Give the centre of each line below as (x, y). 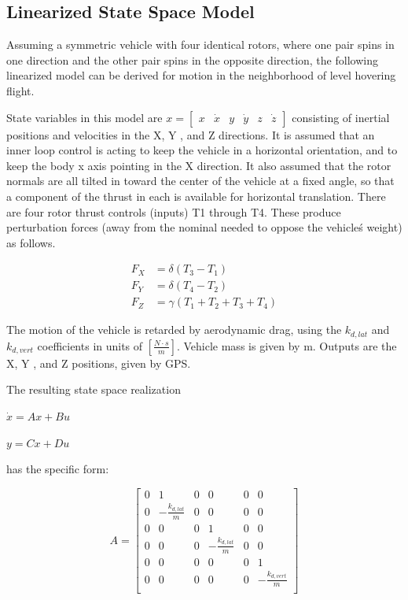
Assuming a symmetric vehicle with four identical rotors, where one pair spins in (200, 44)
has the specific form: (58, 469)
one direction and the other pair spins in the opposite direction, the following (192, 59)
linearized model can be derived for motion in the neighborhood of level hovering (201, 75)
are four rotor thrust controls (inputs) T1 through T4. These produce (174, 211)
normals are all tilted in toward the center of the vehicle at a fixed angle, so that (200, 181)
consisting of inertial (341, 117)
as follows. (31, 242)
